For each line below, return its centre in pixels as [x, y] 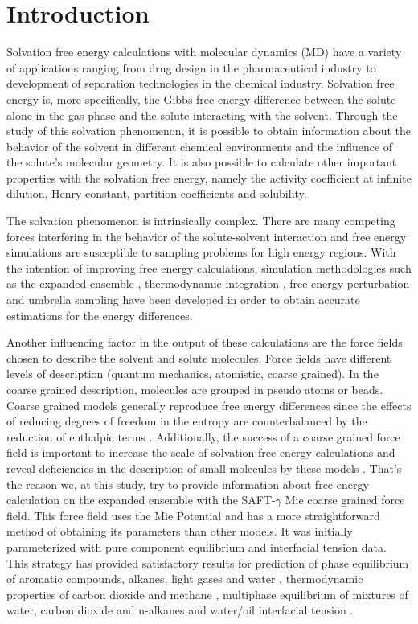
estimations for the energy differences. [100, 315]
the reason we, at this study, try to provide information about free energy [188, 484]
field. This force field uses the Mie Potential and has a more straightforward [193, 515]
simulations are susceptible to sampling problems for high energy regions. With [201, 252]
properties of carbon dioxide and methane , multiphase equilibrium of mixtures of [207, 594]
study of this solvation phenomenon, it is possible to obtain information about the [209, 131]
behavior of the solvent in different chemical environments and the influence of [200, 146]
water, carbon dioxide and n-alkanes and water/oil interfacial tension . [180, 610]
